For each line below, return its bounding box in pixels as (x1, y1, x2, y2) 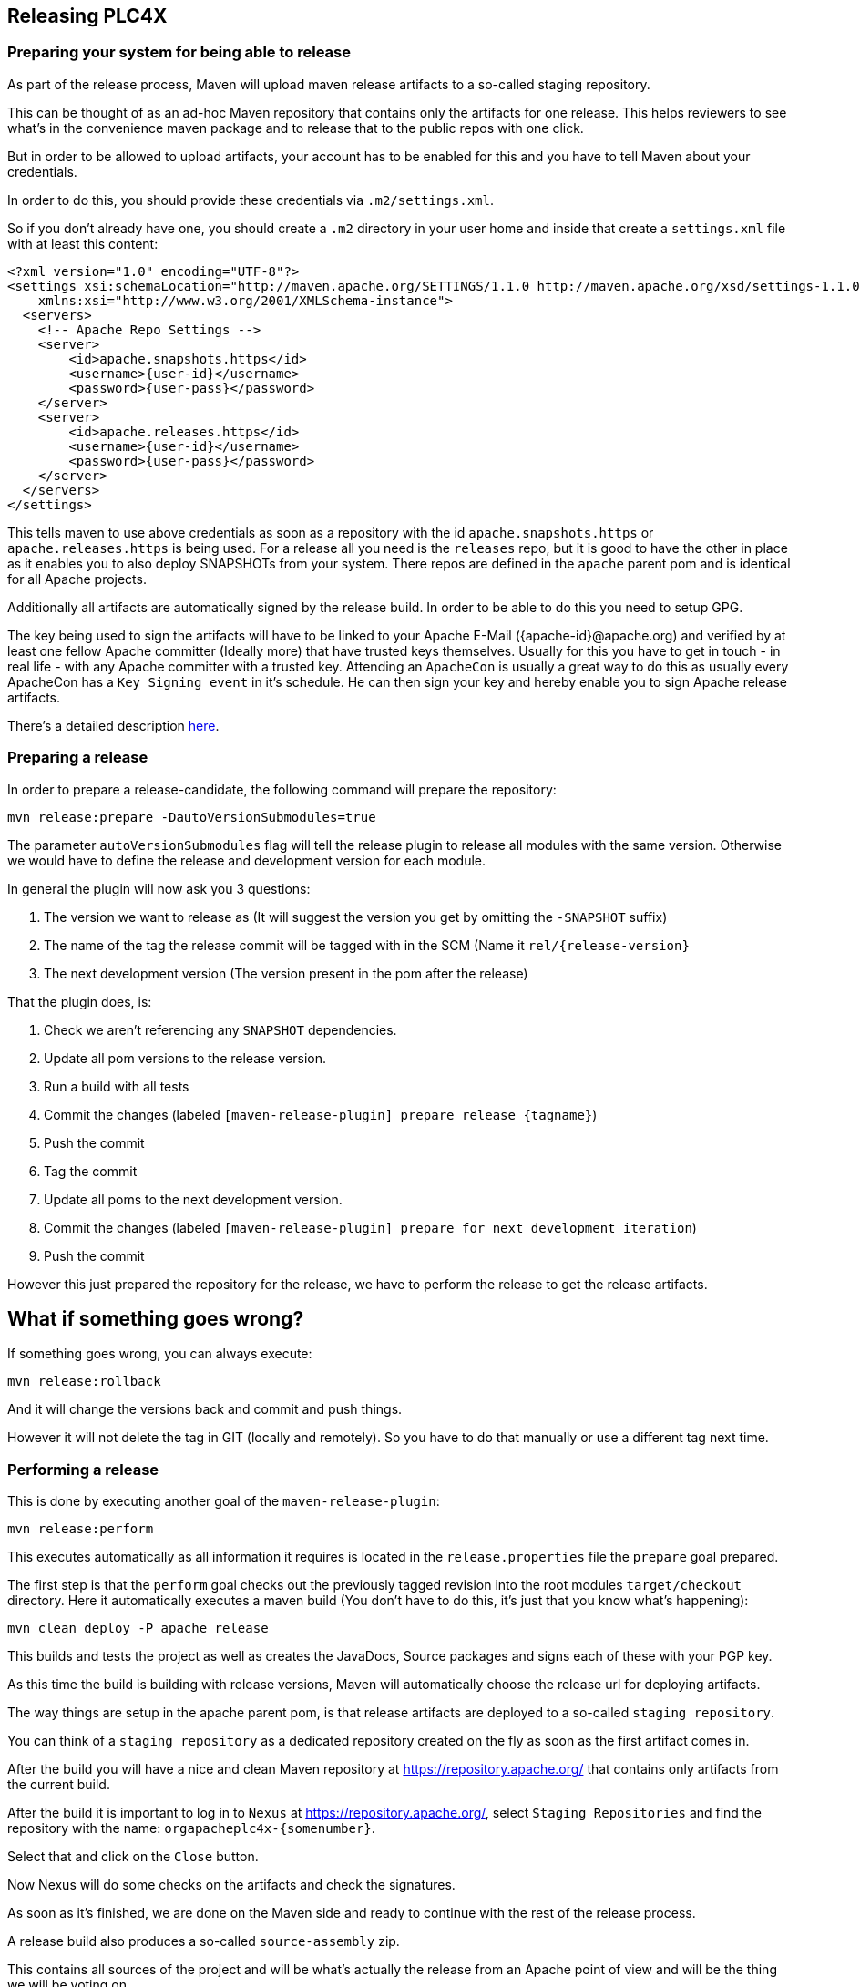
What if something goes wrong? (7, 1306, 304, 1330)
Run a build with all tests (44, 1078, 189, 1094)
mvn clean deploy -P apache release (7, 1621, 269, 1636)
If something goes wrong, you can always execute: (7, 1346, 312, 1362)
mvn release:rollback (7, 1374, 161, 1389)
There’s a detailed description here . (7, 717, 220, 733)
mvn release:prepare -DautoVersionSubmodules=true (7, 809, 376, 825)
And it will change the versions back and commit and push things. (7, 1401, 403, 1418)
